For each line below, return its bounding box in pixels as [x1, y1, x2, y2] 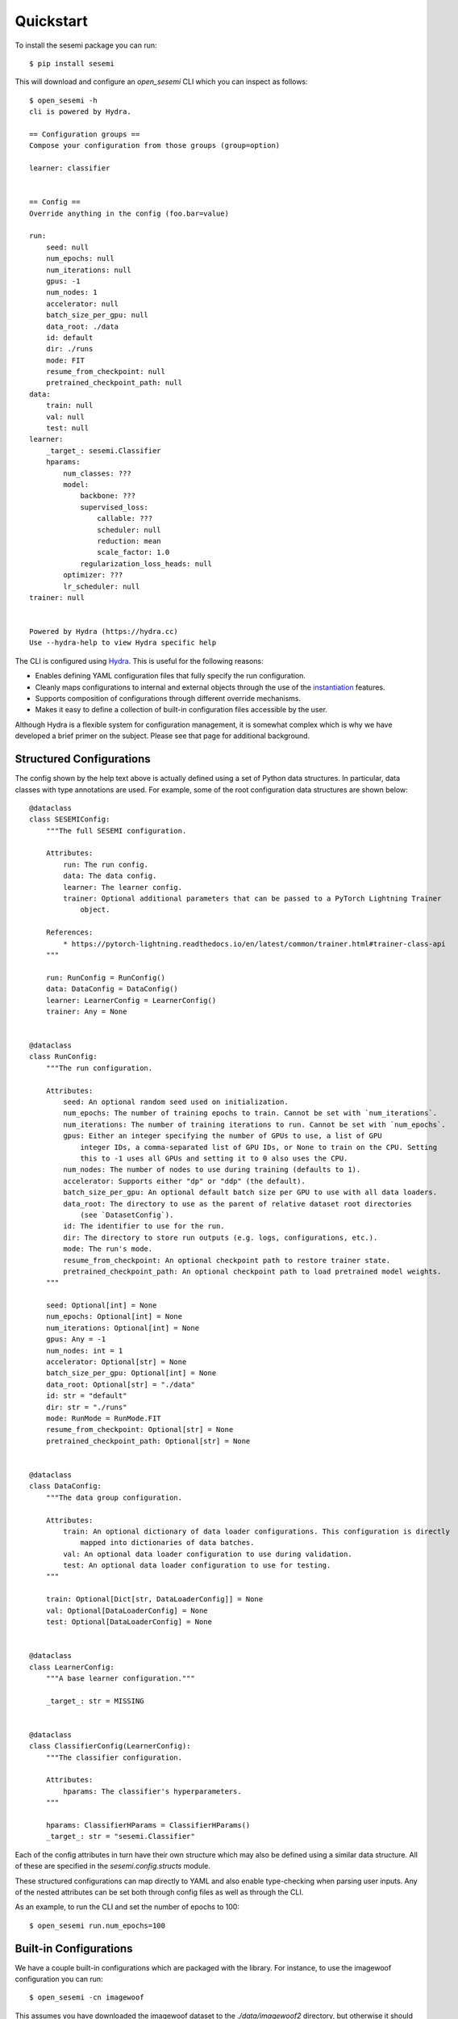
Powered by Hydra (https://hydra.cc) [29, 627, 179, 636]
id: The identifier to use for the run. [63, 1222, 225, 1231]
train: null [45, 401, 94, 410]
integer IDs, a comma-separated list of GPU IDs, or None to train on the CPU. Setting [80, 1143, 438, 1152]
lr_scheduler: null [63, 581, 140, 591]
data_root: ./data [45, 321, 119, 331]
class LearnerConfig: [29, 1662, 114, 1672]
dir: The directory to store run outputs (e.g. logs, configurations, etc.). [63, 1232, 378, 1242]
